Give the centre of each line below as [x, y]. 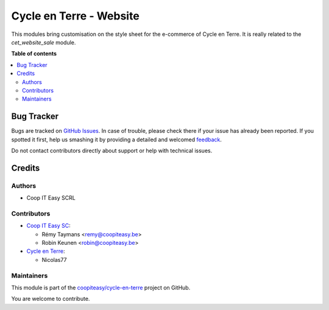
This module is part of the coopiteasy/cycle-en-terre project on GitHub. [101, 287]
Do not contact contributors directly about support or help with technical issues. [112, 150]
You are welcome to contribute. [51, 299]
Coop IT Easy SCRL [51, 198]
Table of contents [34, 54]
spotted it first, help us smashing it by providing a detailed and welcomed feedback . [117, 139]
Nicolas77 [54, 259]
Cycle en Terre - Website [75, 16]
